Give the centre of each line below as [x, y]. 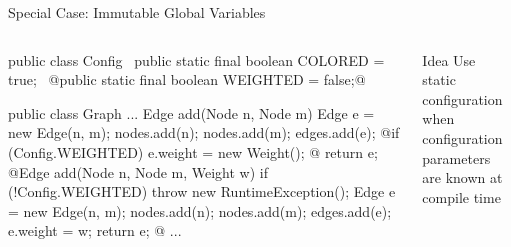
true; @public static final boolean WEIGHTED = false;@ [187, 79]
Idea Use [449, 59]
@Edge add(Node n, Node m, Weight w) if [138, 171]
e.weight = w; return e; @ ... [95, 230]
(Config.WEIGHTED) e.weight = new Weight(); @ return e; [193, 151]
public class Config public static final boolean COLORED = [196, 59]
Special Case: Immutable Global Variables [137, 12]
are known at [462, 177]
